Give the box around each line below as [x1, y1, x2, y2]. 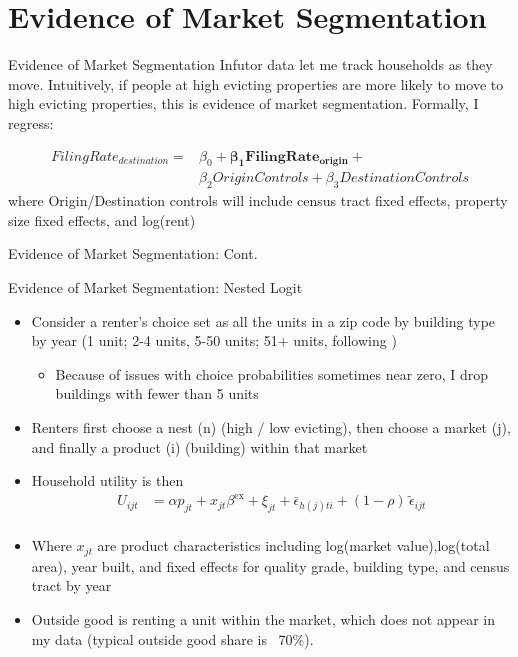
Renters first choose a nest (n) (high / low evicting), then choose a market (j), [31, 416, 511, 437]
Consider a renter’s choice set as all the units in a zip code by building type [31, 310, 496, 331]
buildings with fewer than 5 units [55, 383, 259, 404]
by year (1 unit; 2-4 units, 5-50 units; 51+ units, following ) [31, 330, 397, 351]
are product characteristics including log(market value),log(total [97, 535, 490, 556]
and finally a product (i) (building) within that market [31, 436, 368, 457]
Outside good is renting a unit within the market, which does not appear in [31, 609, 495, 630]
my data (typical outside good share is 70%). [31, 628, 314, 649]
